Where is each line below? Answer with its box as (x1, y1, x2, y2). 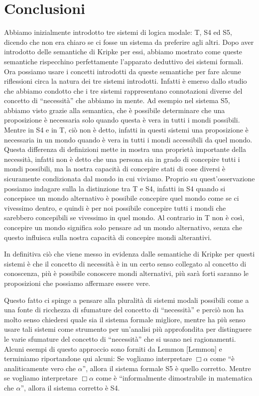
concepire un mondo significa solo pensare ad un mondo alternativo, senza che (4, 222, 242, 232)
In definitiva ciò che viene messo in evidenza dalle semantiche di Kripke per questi (4, 249, 255, 259)
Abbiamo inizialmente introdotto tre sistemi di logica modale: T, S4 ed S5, (4, 27, 232, 37)
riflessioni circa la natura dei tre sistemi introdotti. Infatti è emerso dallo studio (4, 76, 247, 86)
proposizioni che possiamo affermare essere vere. (4, 277, 150, 288)
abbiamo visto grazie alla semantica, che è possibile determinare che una (4, 105, 225, 115)
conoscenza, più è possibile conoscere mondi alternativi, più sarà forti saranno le (4, 268, 249, 278)
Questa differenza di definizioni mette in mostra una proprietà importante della (4, 144, 247, 154)
